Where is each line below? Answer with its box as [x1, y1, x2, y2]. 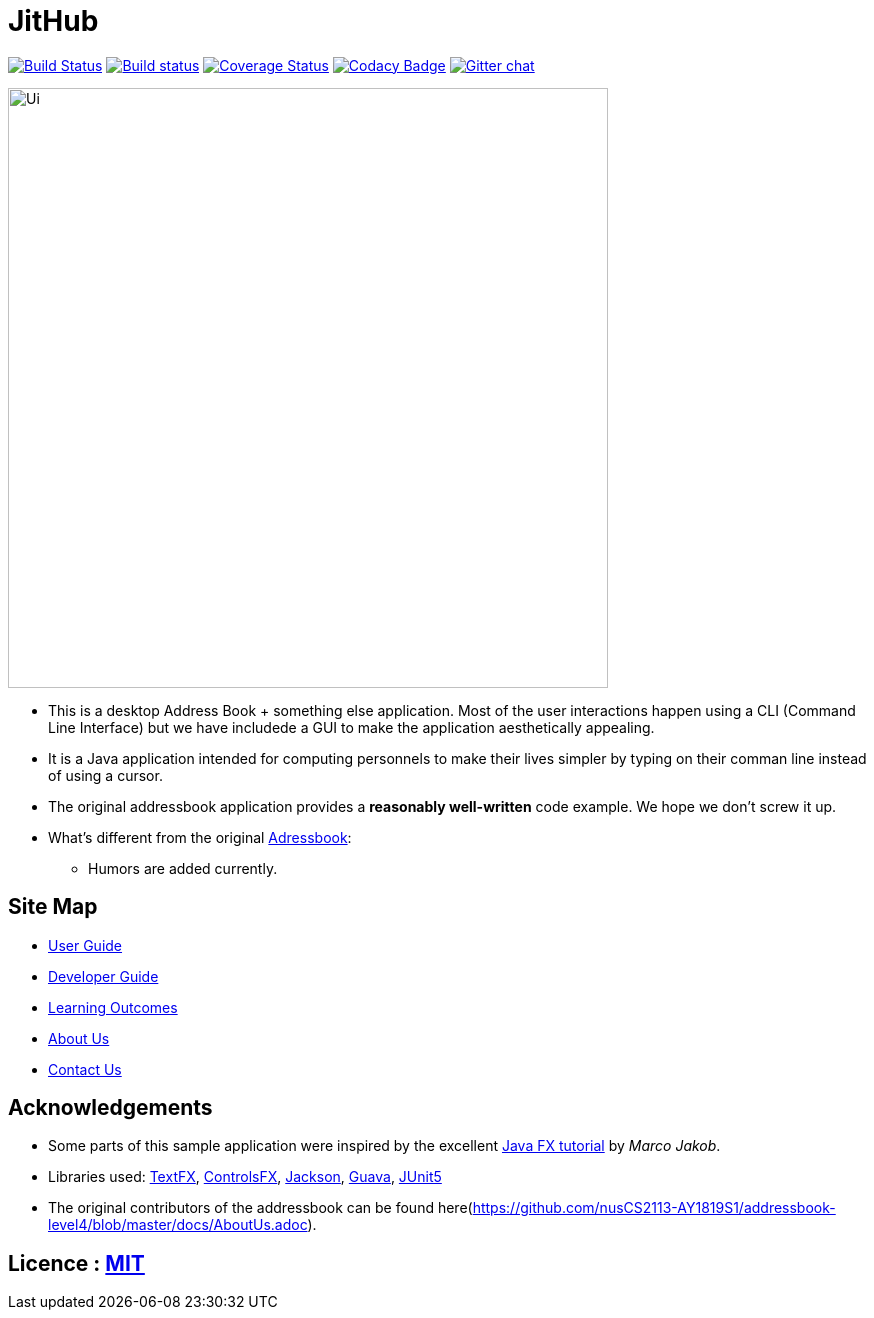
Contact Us [48, 1060, 122, 1078]
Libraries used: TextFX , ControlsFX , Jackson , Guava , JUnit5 [48, 1168, 442, 1186]
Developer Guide [48, 967, 159, 985]
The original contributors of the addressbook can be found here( [48, 1199, 473, 1217]
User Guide [48, 936, 123, 954]
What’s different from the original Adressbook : [48, 828, 352, 846]
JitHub [8, 4, 99, 38]
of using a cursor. [48, 766, 163, 784]
